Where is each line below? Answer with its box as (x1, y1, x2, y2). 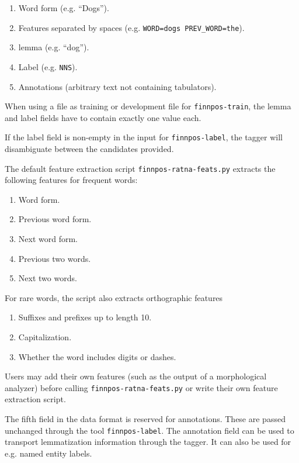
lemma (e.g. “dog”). (18, 41, 89, 53)
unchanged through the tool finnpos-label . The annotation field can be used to (5, 424, 294, 436)
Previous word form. (18, 213, 92, 225)
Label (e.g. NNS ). (18, 60, 78, 72)
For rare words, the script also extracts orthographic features (5, 291, 223, 303)
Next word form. (18, 233, 78, 245)
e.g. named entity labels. (5, 447, 92, 459)
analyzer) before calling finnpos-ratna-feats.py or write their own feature (5, 381, 278, 393)
